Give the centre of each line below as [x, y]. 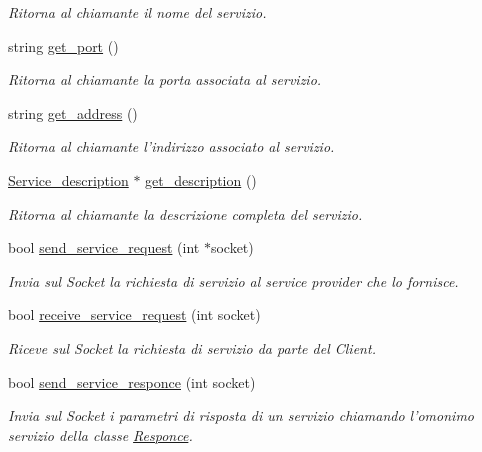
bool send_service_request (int [104, 247]
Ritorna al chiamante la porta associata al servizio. [165, 79]
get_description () [201, 179]
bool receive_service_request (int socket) [134, 314]
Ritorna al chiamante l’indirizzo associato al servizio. [171, 146]
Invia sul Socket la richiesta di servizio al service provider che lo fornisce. [233, 280]
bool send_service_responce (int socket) [132, 381]
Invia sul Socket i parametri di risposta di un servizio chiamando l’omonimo [241, 415]
